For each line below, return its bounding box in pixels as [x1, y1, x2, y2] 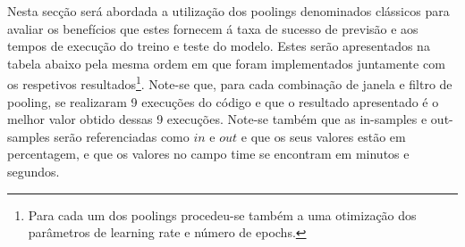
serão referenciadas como [54, 127, 190, 145]
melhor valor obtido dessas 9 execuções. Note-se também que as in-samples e [7, 110, 427, 128]
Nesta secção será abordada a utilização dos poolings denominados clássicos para [7, 2, 450, 20]
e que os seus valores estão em [241, 127, 406, 145]
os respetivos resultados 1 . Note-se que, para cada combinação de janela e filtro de [7, 72, 452, 94]
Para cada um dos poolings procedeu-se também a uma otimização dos [28, 205, 417, 224]
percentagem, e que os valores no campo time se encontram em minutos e [7, 144, 410, 163]
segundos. [7, 162, 60, 180]
